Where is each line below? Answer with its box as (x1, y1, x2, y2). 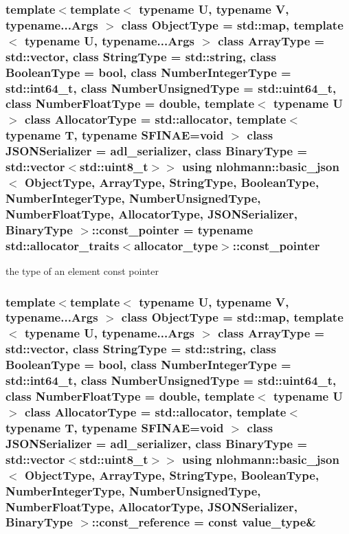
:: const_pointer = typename (91, 221, 254, 238)
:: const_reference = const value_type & (91, 513, 316, 531)
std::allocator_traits (5, 236, 120, 254)
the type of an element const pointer (5, 264, 159, 278)
